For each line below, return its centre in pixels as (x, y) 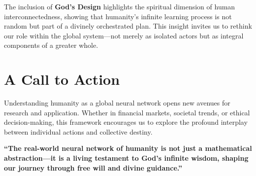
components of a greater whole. (51, 45)
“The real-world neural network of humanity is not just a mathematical (128, 148)
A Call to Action (62, 79)
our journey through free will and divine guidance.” (93, 167)
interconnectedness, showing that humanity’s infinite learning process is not (118, 16)
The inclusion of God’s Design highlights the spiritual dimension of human (120, 6)
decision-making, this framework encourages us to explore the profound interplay (126, 122)
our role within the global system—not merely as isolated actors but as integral (124, 35)
